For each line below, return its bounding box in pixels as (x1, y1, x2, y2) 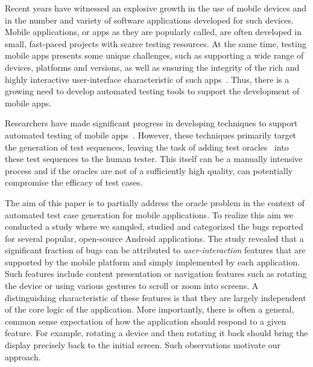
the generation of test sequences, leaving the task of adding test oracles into (5, 140, 289, 153)
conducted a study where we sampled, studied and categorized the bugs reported (5, 220, 303, 233)
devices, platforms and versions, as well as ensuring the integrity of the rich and (5, 60, 300, 73)
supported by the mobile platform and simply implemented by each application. (5, 255, 300, 268)
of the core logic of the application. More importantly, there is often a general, (5, 303, 294, 316)
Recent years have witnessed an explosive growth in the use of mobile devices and (5, 2, 306, 14)
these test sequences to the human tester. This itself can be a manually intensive (5, 152, 303, 165)
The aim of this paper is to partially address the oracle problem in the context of (5, 196, 305, 209)
